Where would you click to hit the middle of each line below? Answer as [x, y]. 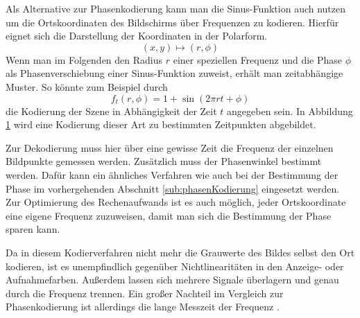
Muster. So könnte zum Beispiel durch [87, 86]
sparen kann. [33, 229]
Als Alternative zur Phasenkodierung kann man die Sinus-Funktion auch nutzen [176, 8]
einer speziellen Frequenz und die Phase [257, 59]
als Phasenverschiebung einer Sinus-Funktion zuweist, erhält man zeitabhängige [174, 73]
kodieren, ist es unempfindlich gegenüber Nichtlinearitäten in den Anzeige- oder [175, 266]
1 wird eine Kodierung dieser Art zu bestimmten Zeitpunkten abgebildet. [161, 124]
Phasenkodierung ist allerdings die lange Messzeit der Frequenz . [143, 307]
